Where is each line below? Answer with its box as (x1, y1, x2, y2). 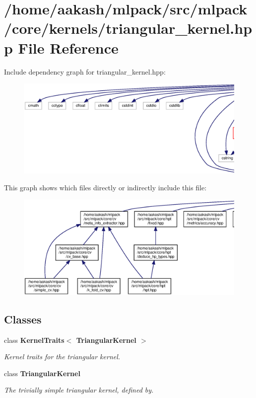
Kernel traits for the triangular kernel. (4, 351, 121, 362)
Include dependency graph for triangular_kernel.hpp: (4, 66, 166, 77)
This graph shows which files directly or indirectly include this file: (4, 182, 207, 193)
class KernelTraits (4, 334, 64, 345)
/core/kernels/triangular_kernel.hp (4, 18, 253, 38)
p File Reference (4, 37, 119, 58)
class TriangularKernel (4, 368, 80, 378)
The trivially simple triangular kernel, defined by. (4, 385, 154, 395)
